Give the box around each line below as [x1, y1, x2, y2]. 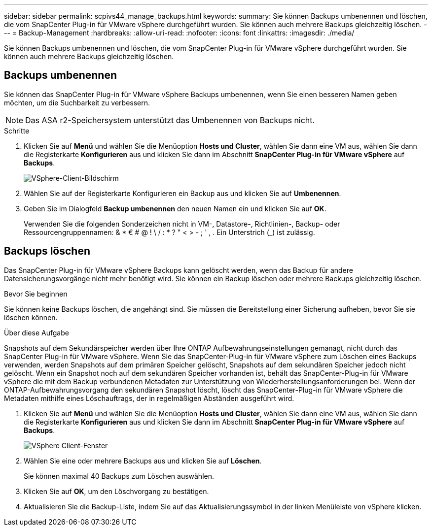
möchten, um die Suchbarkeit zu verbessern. [4, 98, 150, 107]
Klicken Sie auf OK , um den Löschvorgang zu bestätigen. [24, 487, 209, 496]
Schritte [4, 126, 30, 135]
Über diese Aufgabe [4, 328, 69, 337]
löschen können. [4, 313, 58, 322]
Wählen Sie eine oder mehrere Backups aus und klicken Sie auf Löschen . [24, 456, 262, 465]
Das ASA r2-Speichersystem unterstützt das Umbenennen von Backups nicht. [25, 115, 315, 125]
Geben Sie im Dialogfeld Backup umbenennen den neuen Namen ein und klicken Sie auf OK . [24, 204, 326, 213]
